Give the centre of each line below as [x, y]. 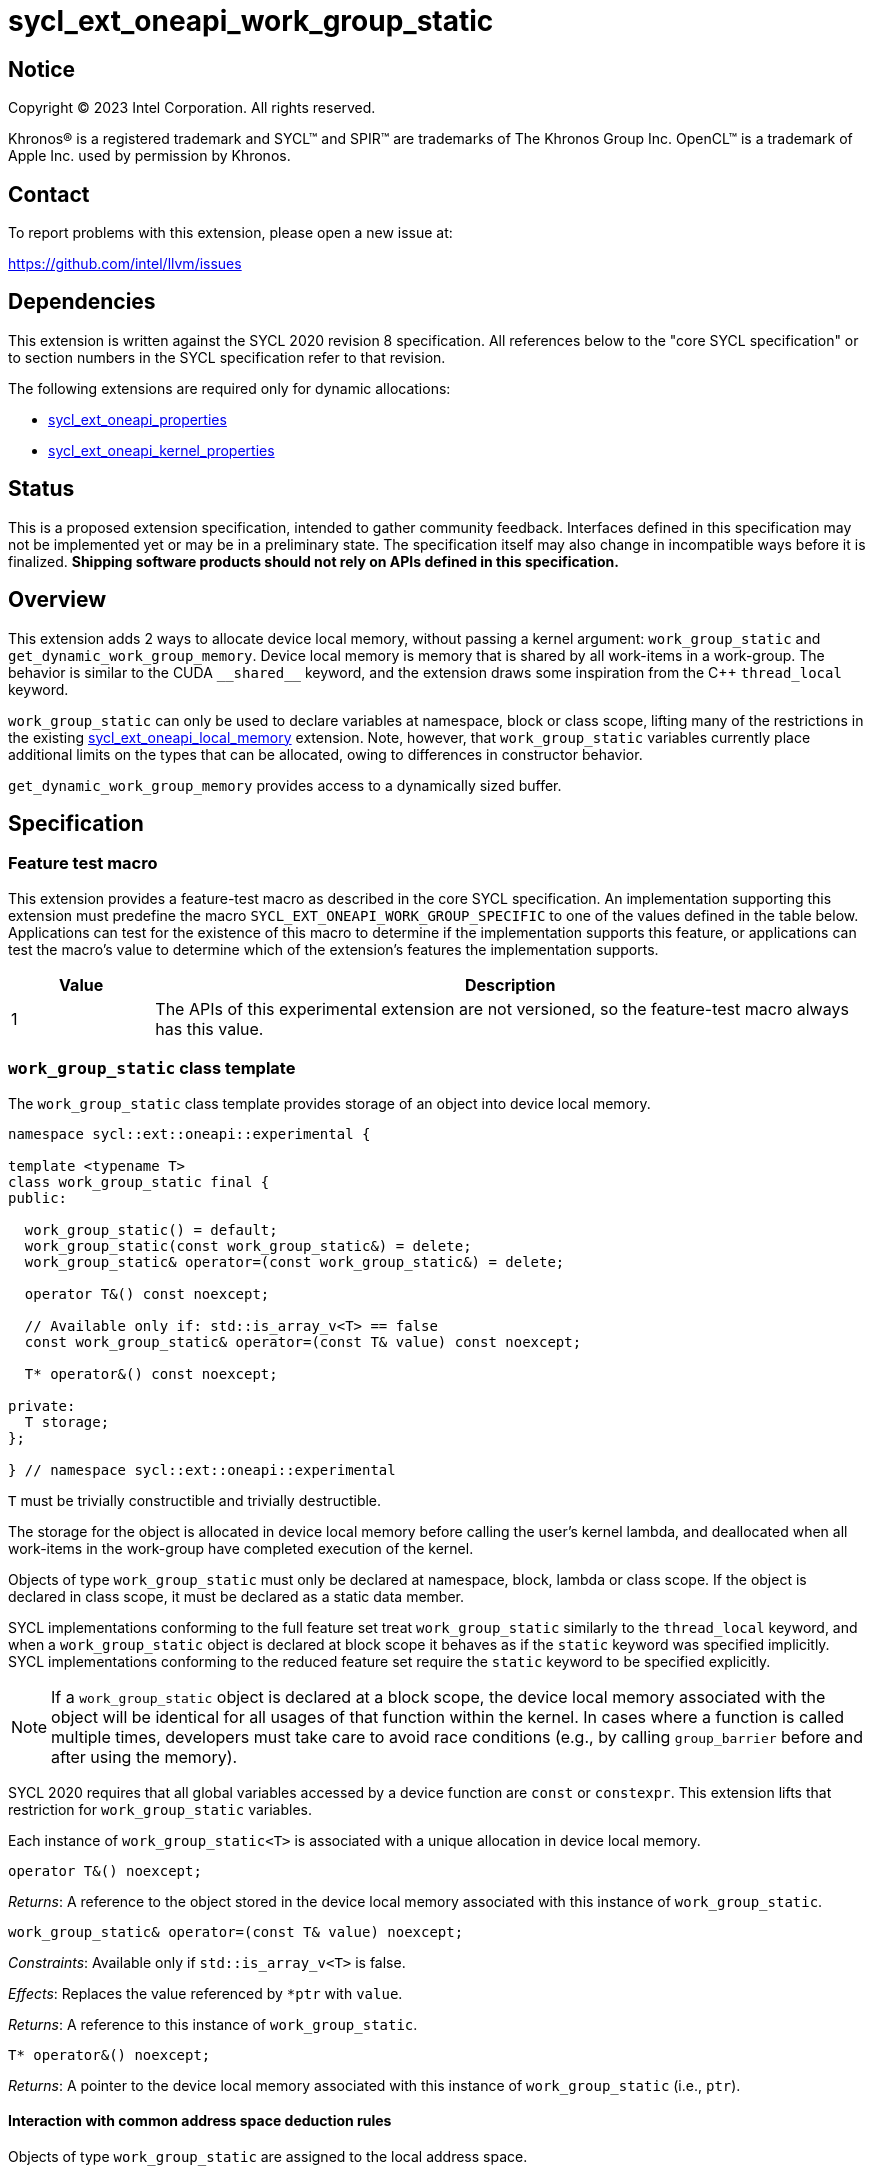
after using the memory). [144, 1756]
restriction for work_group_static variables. [160, 1809]
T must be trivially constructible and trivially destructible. [195, 1500]
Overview [57, 600]
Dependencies [82, 302]
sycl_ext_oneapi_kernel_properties [161, 450]
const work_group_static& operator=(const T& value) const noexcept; [303, 1341]
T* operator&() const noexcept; [151, 1373]
